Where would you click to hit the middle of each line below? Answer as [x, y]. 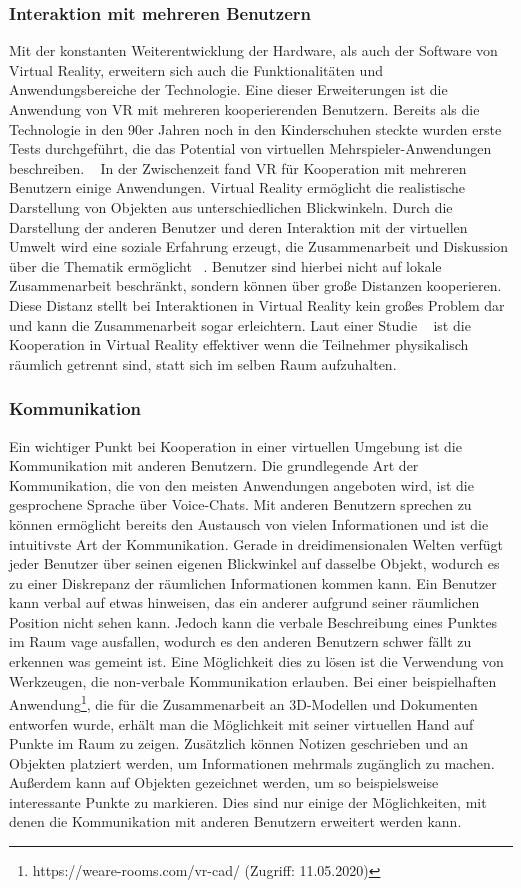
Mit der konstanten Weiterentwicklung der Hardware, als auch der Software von [253, 50]
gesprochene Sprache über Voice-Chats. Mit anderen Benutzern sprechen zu [240, 504]
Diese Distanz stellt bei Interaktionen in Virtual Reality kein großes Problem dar [257, 304]
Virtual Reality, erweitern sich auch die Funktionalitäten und [196, 69]
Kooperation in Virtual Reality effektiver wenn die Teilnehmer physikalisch [239, 344]
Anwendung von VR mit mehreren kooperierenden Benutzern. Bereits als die [244, 109]
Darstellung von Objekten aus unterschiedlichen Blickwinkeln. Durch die [231, 206]
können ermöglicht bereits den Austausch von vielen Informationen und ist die [249, 523]
